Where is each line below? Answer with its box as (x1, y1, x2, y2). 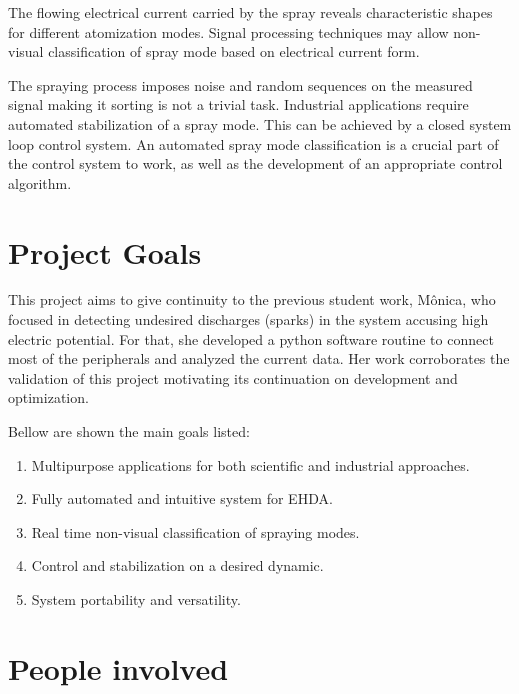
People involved (8, 647, 229, 688)
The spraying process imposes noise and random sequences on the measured (8, 74, 473, 95)
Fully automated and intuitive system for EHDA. (31, 488, 333, 509)
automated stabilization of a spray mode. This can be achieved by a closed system (8, 113, 512, 134)
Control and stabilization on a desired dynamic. (31, 555, 324, 576)
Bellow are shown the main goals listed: (8, 421, 250, 442)
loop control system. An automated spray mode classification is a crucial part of (8, 133, 499, 154)
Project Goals (8, 231, 202, 272)
